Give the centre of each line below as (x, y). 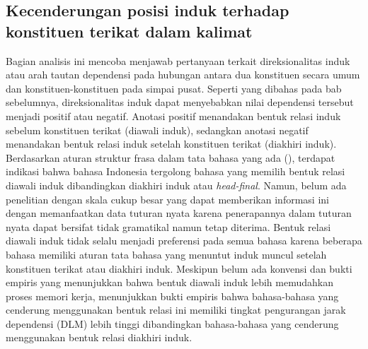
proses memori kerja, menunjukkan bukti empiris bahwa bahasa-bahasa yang (172, 296)
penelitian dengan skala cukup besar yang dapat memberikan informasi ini (167, 199)
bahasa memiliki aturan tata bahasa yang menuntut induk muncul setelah (166, 254)
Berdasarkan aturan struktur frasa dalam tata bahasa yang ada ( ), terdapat (171, 157)
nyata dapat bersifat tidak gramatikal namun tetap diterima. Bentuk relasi (168, 226)
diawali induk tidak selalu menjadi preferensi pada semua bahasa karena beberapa (184, 241)
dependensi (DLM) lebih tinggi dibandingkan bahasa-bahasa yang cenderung (172, 323)
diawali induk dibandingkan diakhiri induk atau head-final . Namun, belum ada (176, 185)
